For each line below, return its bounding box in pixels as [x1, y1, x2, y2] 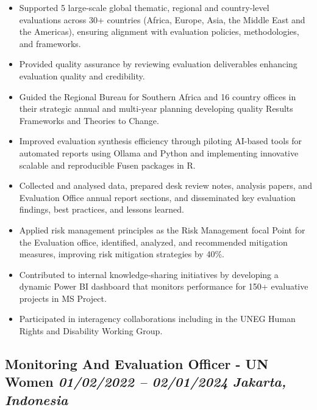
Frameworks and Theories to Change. [19, 114, 159, 126]
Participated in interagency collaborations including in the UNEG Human [19, 312, 296, 325]
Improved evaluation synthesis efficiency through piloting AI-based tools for [19, 134, 302, 147]
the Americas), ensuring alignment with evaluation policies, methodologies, [19, 25, 299, 38]
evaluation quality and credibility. [19, 69, 145, 82]
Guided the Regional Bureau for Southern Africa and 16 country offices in [19, 90, 296, 103]
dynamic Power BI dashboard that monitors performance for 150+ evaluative [19, 280, 308, 293]
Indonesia [5, 390, 68, 409]
